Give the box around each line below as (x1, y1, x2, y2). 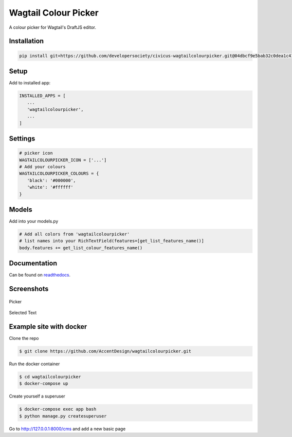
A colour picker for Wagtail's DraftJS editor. (9, 24, 96, 30)
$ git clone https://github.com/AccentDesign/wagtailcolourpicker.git (19, 348, 192, 354)
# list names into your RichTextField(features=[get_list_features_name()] (19, 238, 204, 244)
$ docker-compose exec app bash (19, 406, 97, 412)
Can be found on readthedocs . (9, 272, 71, 278)
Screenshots (9, 285, 49, 293)
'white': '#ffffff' (27, 184, 73, 190)
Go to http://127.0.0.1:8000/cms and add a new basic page (9, 426, 126, 432)
